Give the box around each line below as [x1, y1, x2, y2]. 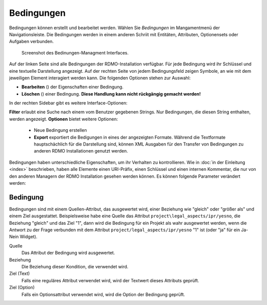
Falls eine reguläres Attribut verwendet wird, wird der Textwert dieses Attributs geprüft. [21, 277, 200, 283]
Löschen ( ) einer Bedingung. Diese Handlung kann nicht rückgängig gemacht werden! [21, 91, 201, 97]
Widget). [20, 234, 38, 240]
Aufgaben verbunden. [9, 39, 54, 45]
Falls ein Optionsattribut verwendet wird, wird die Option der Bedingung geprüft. [21, 291, 185, 297]
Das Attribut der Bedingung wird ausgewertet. [21, 250, 115, 256]
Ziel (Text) [9, 270, 30, 277]
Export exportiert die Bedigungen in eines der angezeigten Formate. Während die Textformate [34, 134, 226, 140]
